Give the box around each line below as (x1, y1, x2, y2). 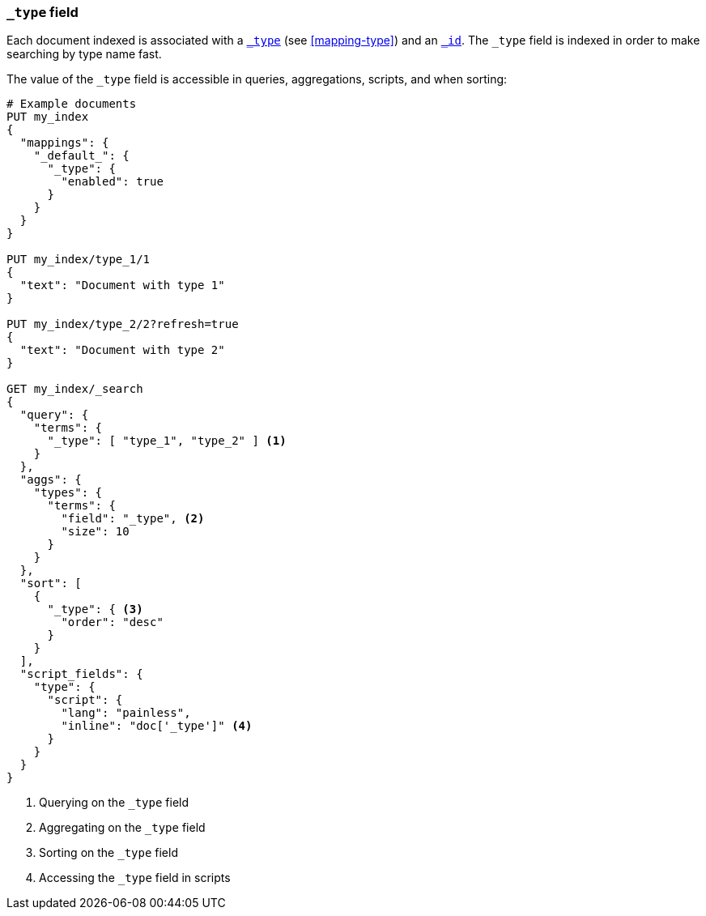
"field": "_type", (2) (61, 512, 205, 526)
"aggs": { (19, 473, 82, 487)
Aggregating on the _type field (39, 820, 206, 835)
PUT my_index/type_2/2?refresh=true (6, 317, 239, 331)
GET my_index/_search (6, 382, 143, 396)
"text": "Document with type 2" (19, 343, 225, 357)
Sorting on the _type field (39, 846, 178, 860)
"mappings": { (19, 136, 109, 150)
